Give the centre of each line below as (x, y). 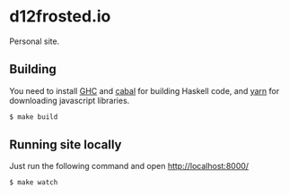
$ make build (34, 117)
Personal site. (35, 41)
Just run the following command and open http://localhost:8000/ (129, 166)
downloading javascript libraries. (70, 100)
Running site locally (66, 145)
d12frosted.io (60, 17)
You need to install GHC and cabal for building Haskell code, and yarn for (144, 90)
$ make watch (34, 182)
